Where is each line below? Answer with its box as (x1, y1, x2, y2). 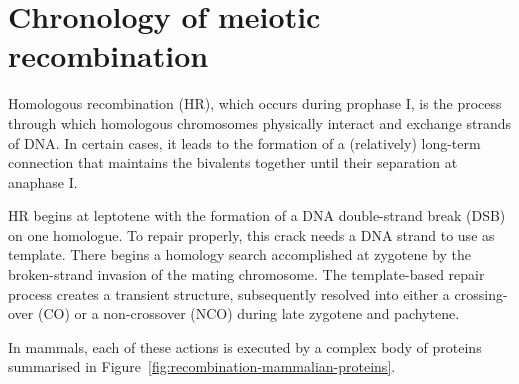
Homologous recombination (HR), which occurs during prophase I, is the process (8, 93, 502, 114)
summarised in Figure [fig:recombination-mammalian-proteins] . (8, 356, 396, 377)
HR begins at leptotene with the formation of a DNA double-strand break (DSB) (8, 205, 506, 226)
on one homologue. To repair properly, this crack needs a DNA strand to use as (8, 224, 495, 245)
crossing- (454, 283, 508, 304)
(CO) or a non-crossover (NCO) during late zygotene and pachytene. (37, 303, 460, 324)
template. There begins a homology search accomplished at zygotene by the (8, 244, 472, 265)
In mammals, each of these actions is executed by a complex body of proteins (8, 336, 482, 357)
